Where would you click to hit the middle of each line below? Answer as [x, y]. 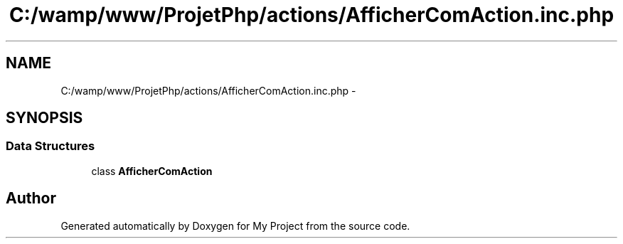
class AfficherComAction [152, 171]
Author [31, 198]
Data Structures [50, 146]
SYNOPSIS [44, 118]
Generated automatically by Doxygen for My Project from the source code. [235, 226]
